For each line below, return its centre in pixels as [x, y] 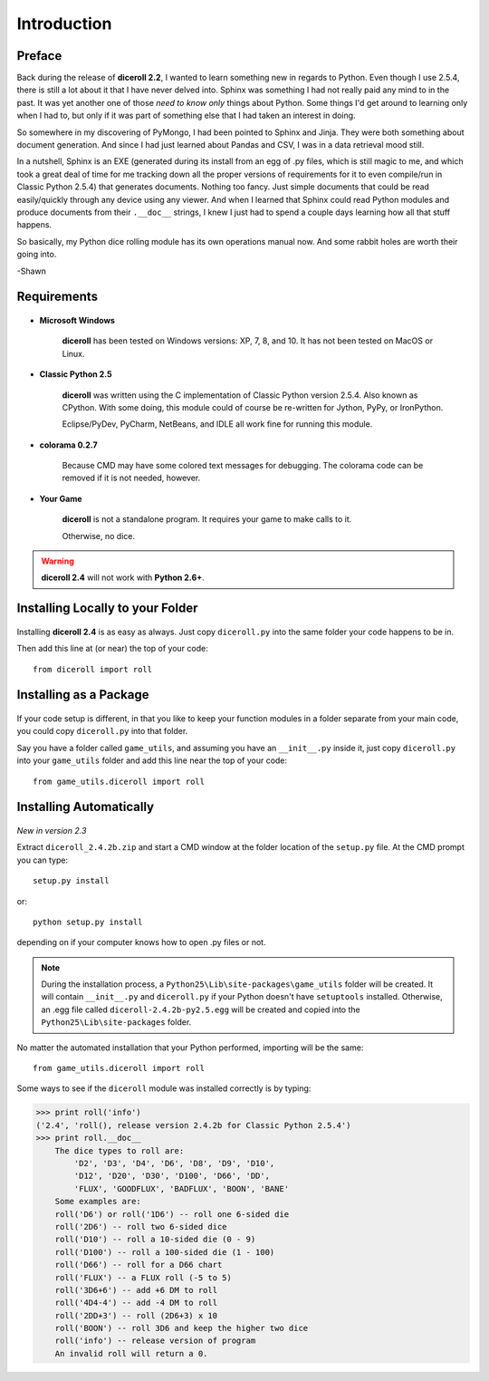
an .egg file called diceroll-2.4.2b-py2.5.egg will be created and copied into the [201, 1009]
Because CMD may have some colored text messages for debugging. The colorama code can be [243, 466]
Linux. [73, 353]
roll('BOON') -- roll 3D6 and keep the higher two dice [182, 1328]
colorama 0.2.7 [69, 445]
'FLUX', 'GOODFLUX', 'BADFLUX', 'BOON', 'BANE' [182, 1188]
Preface [39, 56]
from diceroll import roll [93, 669]
